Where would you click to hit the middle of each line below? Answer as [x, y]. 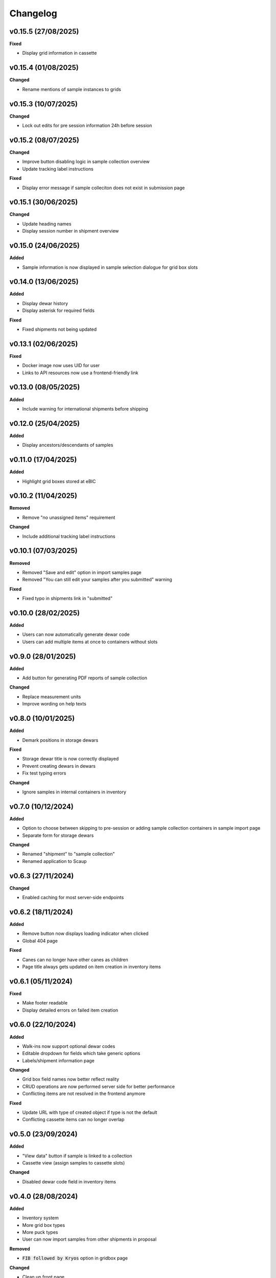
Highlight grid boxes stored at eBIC [59, 481]
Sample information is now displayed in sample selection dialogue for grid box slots [110, 267]
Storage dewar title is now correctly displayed [71, 759]
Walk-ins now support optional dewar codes [69, 1046]
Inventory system [40, 1218]
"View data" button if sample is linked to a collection [77, 1156]
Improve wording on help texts [54, 704]
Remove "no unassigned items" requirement [69, 517]
